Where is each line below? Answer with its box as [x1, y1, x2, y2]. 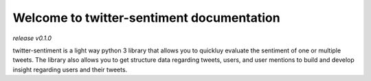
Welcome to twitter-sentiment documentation [12, 10, 281, 25]
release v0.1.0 [12, 34, 52, 42]
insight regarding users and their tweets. [12, 65, 128, 74]
